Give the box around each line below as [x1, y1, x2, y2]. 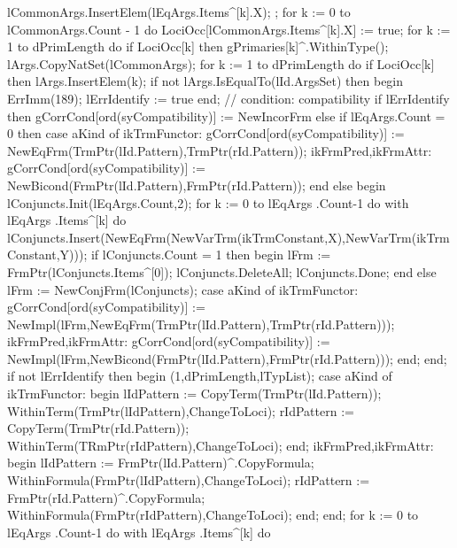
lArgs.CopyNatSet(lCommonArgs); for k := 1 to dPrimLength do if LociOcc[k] [7, 54, 435, 73]
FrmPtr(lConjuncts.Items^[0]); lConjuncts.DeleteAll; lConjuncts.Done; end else [7, 262, 437, 281]
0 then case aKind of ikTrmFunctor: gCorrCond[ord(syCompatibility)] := [7, 124, 405, 143]
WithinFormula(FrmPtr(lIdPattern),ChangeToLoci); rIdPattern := [7, 471, 370, 490]
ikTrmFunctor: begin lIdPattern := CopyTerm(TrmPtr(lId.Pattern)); [7, 384, 382, 403]
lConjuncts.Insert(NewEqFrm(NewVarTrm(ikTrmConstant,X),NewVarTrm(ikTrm [7, 228, 450, 246]
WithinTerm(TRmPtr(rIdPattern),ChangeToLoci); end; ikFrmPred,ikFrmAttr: [7, 436, 434, 454]
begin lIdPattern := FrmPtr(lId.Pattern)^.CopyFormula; [7, 453, 314, 472]
